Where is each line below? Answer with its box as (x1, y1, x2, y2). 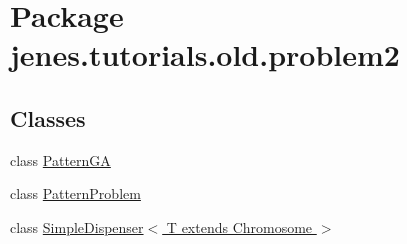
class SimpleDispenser (10, 216, 144, 237)
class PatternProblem (10, 183, 141, 204)
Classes (10, 102, 86, 133)
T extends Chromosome (166, 216, 313, 237)
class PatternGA (10, 149, 111, 170)
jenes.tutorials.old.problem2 (10, 34, 400, 75)
